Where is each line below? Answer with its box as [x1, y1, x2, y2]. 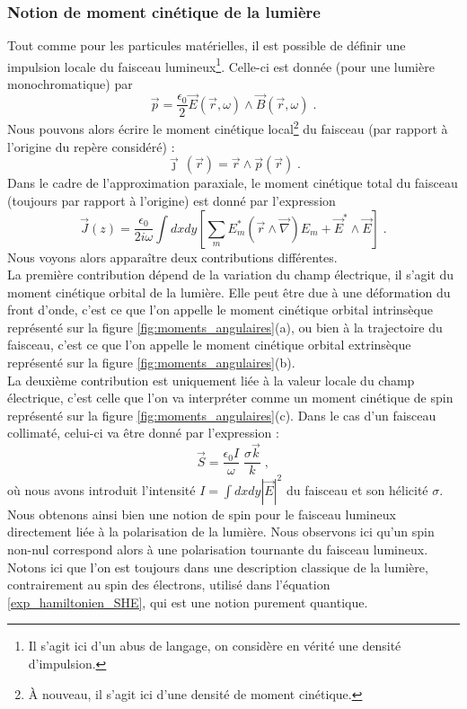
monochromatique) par [7, 75, 133, 93]
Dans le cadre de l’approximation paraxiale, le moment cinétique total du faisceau [7, 173, 458, 192]
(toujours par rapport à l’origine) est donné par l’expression [7, 191, 336, 209]
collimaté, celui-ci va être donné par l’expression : [7, 423, 279, 442]
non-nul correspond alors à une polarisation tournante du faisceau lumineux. [7, 540, 428, 558]
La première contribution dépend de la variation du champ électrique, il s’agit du [7, 265, 454, 284]
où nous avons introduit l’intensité [7, 480, 196, 499]
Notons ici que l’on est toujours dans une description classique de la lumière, [7, 557, 428, 576]
